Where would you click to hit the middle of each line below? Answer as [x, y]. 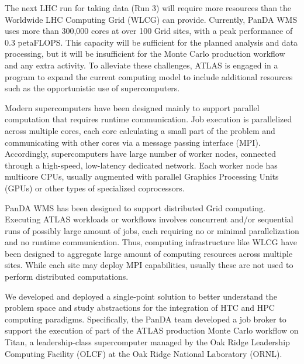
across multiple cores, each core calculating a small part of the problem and [140, 130]
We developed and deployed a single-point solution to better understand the [141, 296]
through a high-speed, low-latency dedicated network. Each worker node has [141, 165]
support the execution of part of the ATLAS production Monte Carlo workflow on [152, 330]
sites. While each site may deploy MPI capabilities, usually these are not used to [149, 265]
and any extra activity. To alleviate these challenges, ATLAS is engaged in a [141, 65]
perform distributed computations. [67, 277]
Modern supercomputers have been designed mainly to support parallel [132, 107]
